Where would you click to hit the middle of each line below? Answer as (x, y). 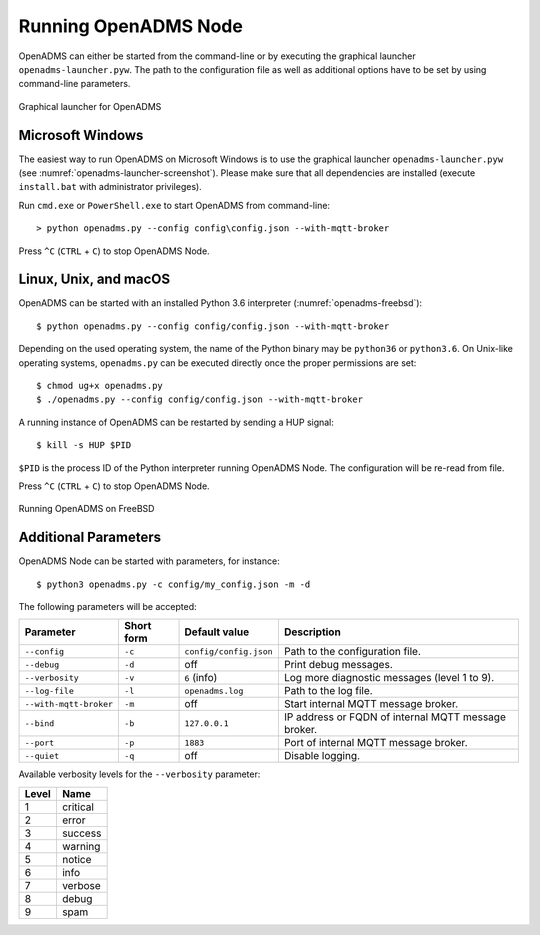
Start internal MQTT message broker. (371, 704)
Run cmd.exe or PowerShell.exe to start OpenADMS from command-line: (174, 205)
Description (312, 632)
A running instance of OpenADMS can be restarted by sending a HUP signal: (176, 422)
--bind (39, 723)
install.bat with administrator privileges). (110, 187)
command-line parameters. (74, 84)
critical (78, 807)
